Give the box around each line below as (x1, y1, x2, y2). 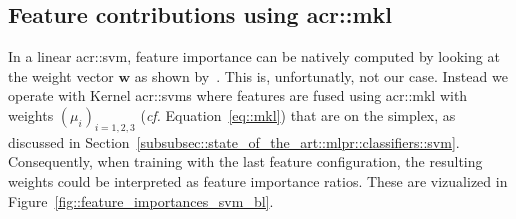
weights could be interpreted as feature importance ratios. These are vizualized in (8, 170, 508, 191)
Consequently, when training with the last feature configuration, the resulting (8, 151, 483, 172)
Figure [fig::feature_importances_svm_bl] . (8, 190, 274, 211)
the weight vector (8, 65, 114, 86)
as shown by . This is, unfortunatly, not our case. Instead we (134, 65, 508, 86)
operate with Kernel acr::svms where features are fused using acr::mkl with (8, 85, 468, 106)
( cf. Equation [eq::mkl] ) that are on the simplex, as (140, 104, 456, 125)
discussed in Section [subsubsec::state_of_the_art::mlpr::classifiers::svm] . (8, 131, 460, 152)
